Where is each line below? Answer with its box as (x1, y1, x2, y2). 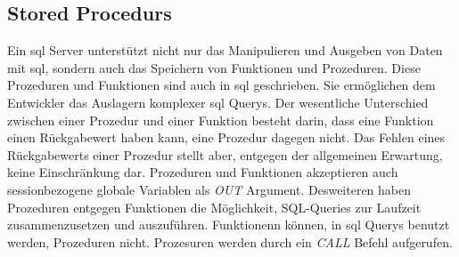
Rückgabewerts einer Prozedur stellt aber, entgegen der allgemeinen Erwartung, (7, 145, 443, 164)
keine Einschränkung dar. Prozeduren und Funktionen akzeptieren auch (7, 163, 398, 181)
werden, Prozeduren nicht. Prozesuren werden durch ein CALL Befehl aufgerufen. (7, 232, 453, 251)
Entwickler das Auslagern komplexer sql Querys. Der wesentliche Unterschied (7, 92, 429, 111)
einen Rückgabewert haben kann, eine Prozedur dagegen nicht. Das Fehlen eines (7, 128, 446, 147)
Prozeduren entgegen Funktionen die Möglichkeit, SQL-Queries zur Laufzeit (7, 197, 422, 216)
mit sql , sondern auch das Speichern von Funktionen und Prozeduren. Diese (7, 58, 421, 76)
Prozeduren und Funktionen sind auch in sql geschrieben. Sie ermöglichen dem (7, 76, 436, 94)
